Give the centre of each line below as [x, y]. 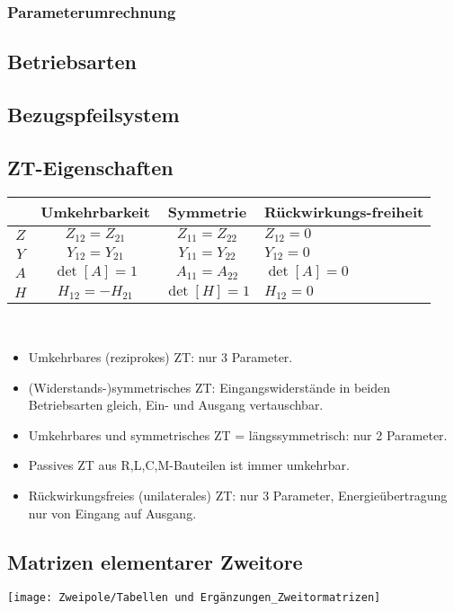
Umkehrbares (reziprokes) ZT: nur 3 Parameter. [160, 357]
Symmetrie [207, 211]
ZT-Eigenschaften [90, 167]
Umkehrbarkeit [95, 211]
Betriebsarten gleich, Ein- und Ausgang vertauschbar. [176, 405]
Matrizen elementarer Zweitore [155, 561]
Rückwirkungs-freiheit [344, 211]
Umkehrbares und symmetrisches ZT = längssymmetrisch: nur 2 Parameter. [238, 434]
